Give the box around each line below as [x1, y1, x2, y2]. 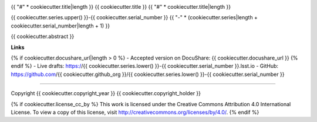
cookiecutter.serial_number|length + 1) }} [11, 22, 110, 29]
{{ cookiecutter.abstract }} [11, 33, 75, 40]
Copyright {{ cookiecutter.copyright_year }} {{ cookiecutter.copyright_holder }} [11, 90, 201, 97]
